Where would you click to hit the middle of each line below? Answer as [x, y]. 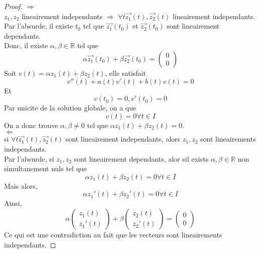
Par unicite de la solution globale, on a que [70, 108]
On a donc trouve [31, 125]
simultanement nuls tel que [46, 168]
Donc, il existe [26, 45]
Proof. [13, 6]
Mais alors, [21, 185]
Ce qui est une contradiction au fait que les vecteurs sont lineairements [113, 234]
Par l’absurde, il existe [39, 26]
